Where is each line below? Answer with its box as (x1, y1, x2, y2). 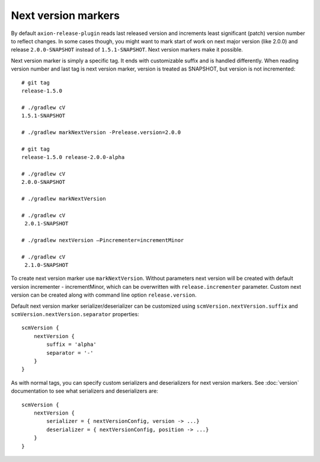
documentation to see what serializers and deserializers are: (11, 387, 158, 394)
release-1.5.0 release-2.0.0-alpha (21, 154, 125, 161)
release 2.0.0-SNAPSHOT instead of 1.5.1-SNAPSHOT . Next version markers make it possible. (11, 46, 243, 53)
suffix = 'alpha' (46, 341, 97, 348)
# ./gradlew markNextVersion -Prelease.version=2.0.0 (21, 129, 181, 136)
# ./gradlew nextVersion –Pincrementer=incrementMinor (21, 237, 184, 243)
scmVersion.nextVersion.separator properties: (11, 311, 139, 318)
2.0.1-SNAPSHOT (24, 220, 69, 227)
